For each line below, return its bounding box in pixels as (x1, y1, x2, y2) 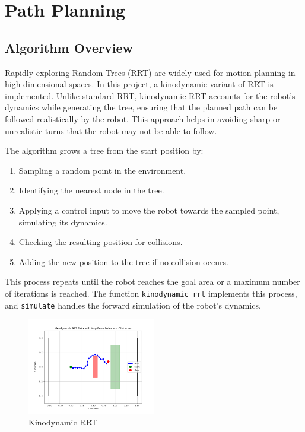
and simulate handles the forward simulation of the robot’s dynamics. (5, 298, 261, 311)
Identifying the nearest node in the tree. (18, 184, 164, 196)
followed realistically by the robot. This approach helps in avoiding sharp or (5, 112, 281, 125)
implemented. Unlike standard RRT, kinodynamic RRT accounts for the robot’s (5, 89, 296, 101)
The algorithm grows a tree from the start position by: (5, 144, 204, 157)
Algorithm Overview (5, 38, 133, 56)
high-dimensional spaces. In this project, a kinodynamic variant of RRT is (5, 78, 274, 90)
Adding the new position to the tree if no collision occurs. (18, 255, 228, 268)
